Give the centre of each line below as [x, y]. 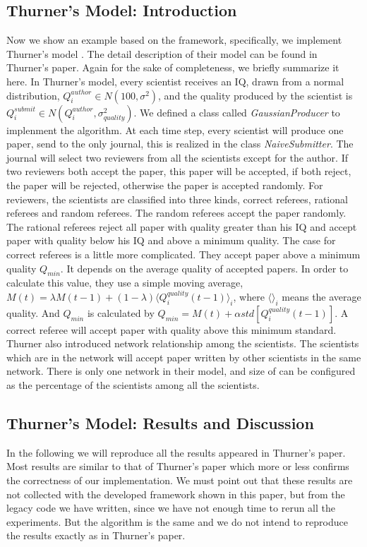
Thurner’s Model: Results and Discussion [160, 423]
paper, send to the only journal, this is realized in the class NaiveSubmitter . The [180, 144]
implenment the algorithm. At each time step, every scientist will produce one [175, 130]
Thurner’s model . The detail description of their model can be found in [162, 53]
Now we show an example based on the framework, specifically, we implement [174, 40]
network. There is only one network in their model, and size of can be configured [181, 371]
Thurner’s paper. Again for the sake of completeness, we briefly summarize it [173, 67]
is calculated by [121, 312]
